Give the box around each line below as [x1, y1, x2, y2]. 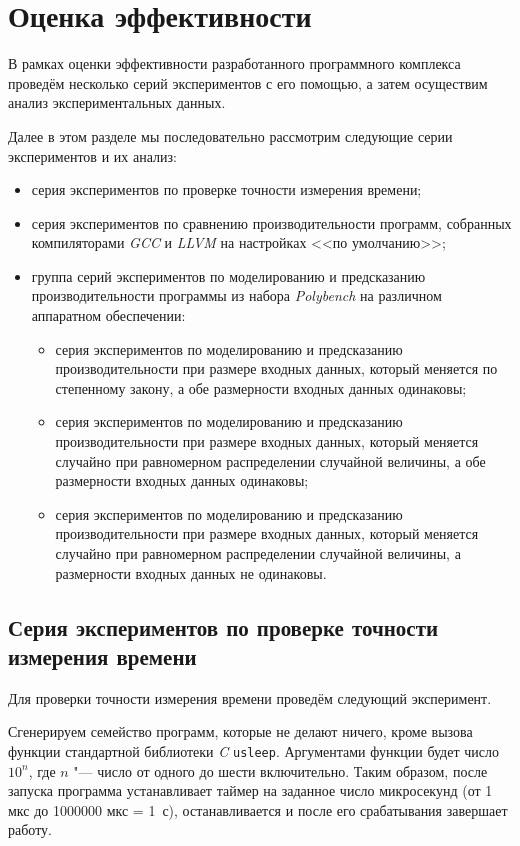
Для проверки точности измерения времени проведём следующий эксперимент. [8, 687, 492, 708]
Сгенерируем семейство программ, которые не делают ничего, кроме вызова [8, 721, 473, 742]
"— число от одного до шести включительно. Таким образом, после [73, 760, 488, 781]
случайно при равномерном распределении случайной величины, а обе [55, 450, 486, 471]
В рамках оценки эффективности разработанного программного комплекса [8, 53, 461, 74]
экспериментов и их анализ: [8, 145, 177, 166]
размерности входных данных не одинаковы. [55, 562, 327, 583]
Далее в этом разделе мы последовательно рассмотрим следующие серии [8, 125, 453, 146]
